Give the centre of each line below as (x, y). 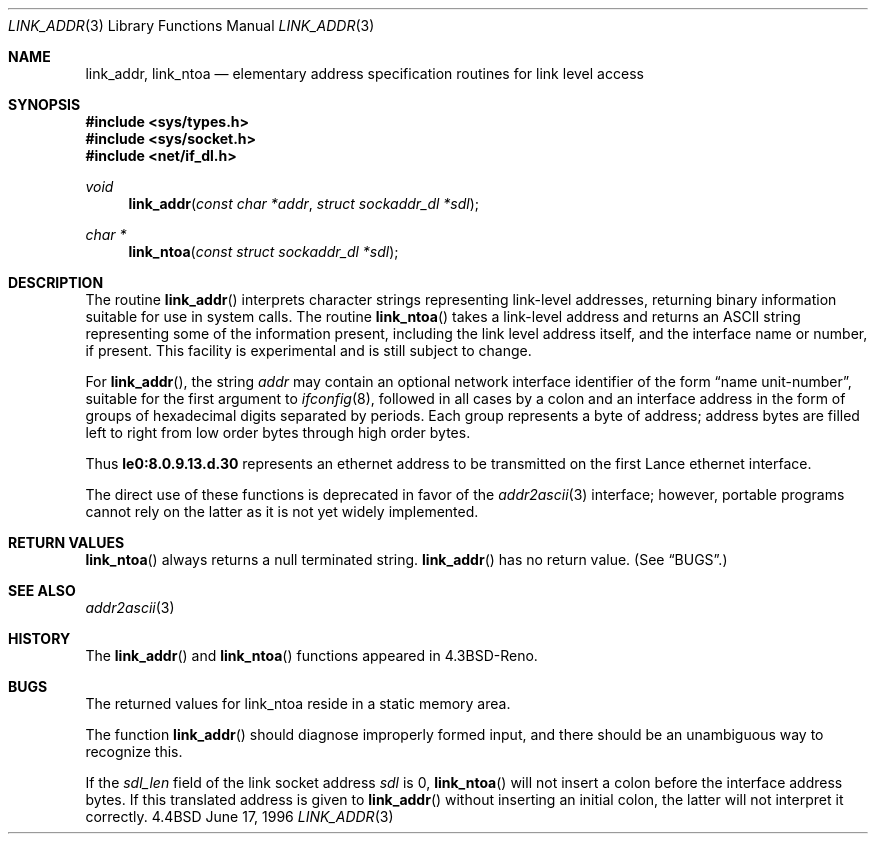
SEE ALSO (42, 590)
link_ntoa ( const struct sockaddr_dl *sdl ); (263, 251)
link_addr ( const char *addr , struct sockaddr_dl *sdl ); (304, 203)
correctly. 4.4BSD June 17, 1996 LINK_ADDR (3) (239, 816)
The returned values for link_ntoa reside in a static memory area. (298, 703)
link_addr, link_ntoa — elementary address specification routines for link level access (364, 73)
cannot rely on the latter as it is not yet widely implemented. (282, 511)
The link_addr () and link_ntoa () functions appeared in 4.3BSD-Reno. (311, 655)
